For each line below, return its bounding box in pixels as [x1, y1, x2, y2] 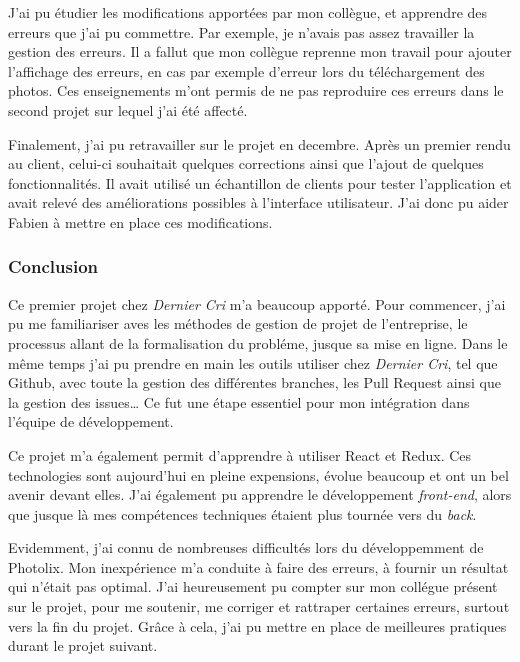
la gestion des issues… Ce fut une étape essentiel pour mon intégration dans [8, 391, 470, 412]
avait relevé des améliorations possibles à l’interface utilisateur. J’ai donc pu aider [8, 192, 509, 213]
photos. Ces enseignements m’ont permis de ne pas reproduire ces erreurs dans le [8, 80, 504, 101]
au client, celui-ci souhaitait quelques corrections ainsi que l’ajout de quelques [8, 153, 484, 174]
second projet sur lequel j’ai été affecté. [8, 99, 248, 120]
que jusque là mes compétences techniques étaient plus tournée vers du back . [8, 503, 477, 524]
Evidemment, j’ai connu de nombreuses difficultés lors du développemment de [8, 537, 484, 558]
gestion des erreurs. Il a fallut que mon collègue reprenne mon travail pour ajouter [8, 41, 512, 62]
